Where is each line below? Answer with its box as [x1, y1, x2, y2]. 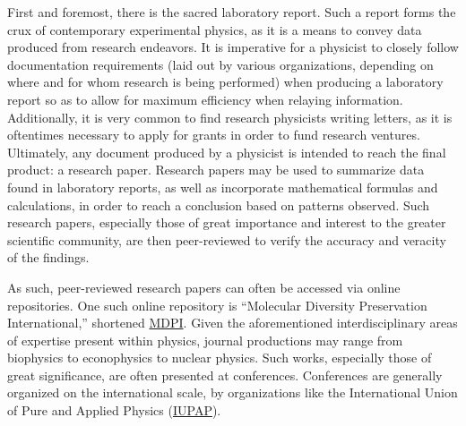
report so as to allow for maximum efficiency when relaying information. [7, 89, 403, 108]
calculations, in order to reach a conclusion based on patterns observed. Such [7, 195, 430, 214]
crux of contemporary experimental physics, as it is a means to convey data [7, 20, 422, 38]
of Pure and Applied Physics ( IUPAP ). [7, 401, 221, 420]
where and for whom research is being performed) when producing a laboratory [7, 72, 444, 91]
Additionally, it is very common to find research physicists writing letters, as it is [7, 107, 453, 126]
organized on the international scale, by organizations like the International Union [7, 383, 458, 402]
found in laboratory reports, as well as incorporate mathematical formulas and [7, 177, 438, 196]
